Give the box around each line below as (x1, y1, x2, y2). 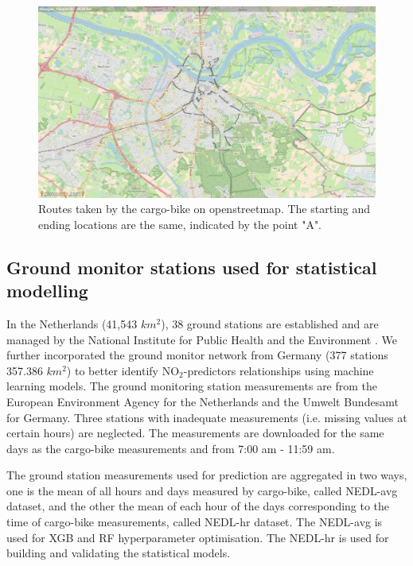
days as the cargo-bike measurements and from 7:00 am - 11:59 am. (6, 440, 335, 456)
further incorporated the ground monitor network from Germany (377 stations (6, 347, 388, 363)
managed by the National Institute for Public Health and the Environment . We (6, 331, 397, 347)
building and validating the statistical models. (6, 545, 231, 561)
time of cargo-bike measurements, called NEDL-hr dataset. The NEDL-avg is (6, 514, 383, 530)
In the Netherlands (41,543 (6, 315, 138, 331)
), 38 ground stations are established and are (161, 315, 379, 331)
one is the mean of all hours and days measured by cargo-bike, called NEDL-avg (6, 482, 398, 498)
